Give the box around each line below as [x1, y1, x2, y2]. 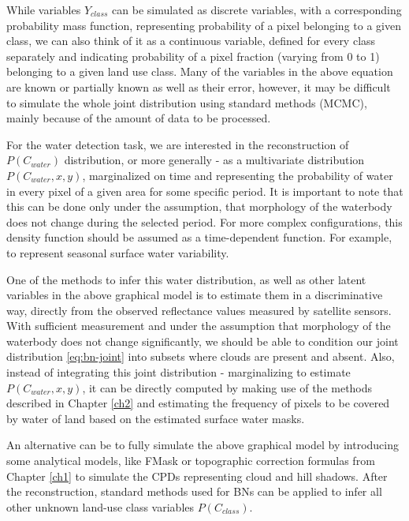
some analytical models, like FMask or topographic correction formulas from [6, 452, 375, 469]
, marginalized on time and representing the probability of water [82, 167, 393, 183]
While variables [6, 2, 81, 17]
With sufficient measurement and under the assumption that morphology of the [6, 317, 391, 334]
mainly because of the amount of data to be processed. [6, 110, 271, 126]
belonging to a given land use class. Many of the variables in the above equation [6, 63, 393, 80]
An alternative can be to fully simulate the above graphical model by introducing [6, 437, 400, 453]
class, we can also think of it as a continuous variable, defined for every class [6, 32, 376, 49]
